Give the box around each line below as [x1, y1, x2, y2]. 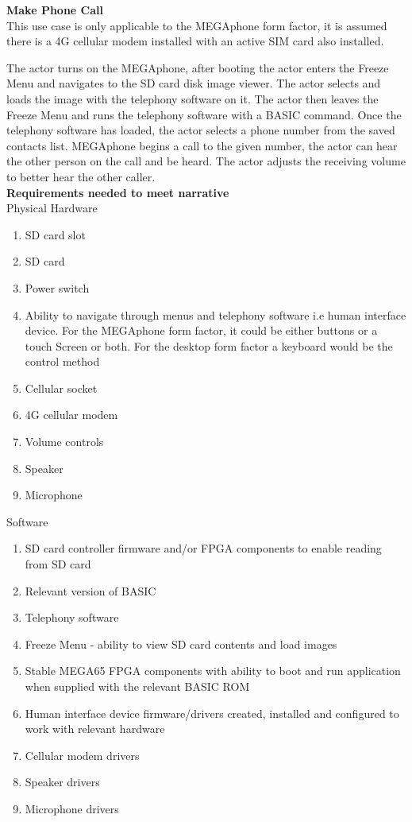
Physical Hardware [6, 200, 98, 216]
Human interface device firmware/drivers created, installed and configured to [25, 704, 399, 721]
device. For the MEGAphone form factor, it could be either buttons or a [25, 322, 378, 339]
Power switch [25, 279, 90, 296]
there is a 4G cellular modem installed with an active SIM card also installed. [6, 33, 384, 49]
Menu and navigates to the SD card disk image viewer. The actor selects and [6, 75, 381, 91]
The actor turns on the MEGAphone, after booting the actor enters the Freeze [6, 59, 389, 76]
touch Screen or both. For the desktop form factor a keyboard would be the [25, 337, 393, 354]
